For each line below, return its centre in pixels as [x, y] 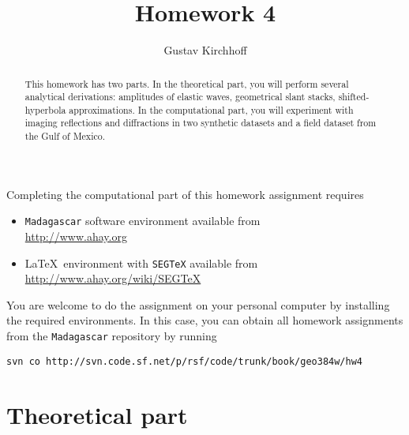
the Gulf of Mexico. [65, 136]
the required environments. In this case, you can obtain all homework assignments [205, 320]
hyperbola [45, 109]
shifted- [354, 97]
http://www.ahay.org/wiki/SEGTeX [113, 278]
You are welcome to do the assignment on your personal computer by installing [198, 304]
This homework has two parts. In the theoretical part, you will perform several [187, 83]
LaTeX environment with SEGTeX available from [141, 262]
